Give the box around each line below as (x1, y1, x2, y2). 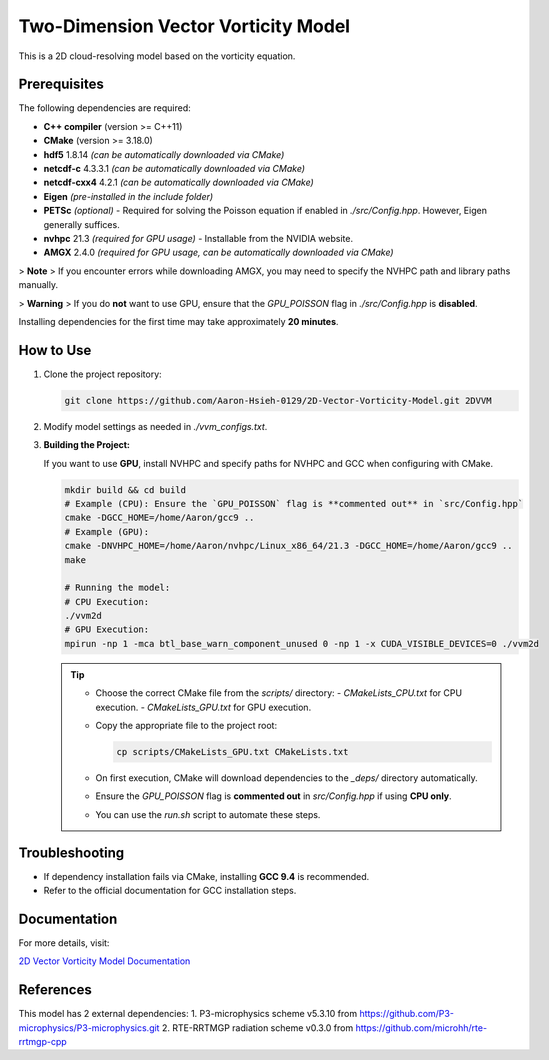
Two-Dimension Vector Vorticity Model (18, 15, 350, 37)
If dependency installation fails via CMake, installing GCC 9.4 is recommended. (43, 870, 370, 882)
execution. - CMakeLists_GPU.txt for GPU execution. (95, 701, 312, 713)
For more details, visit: (18, 936, 110, 949)
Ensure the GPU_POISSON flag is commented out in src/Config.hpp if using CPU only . (95, 790, 452, 802)
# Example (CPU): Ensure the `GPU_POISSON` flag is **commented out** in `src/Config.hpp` (64, 498, 524, 509)
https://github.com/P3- (359, 1008, 455, 1020)
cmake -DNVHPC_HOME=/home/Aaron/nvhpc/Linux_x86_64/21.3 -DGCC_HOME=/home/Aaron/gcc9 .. (64, 540, 514, 552)
